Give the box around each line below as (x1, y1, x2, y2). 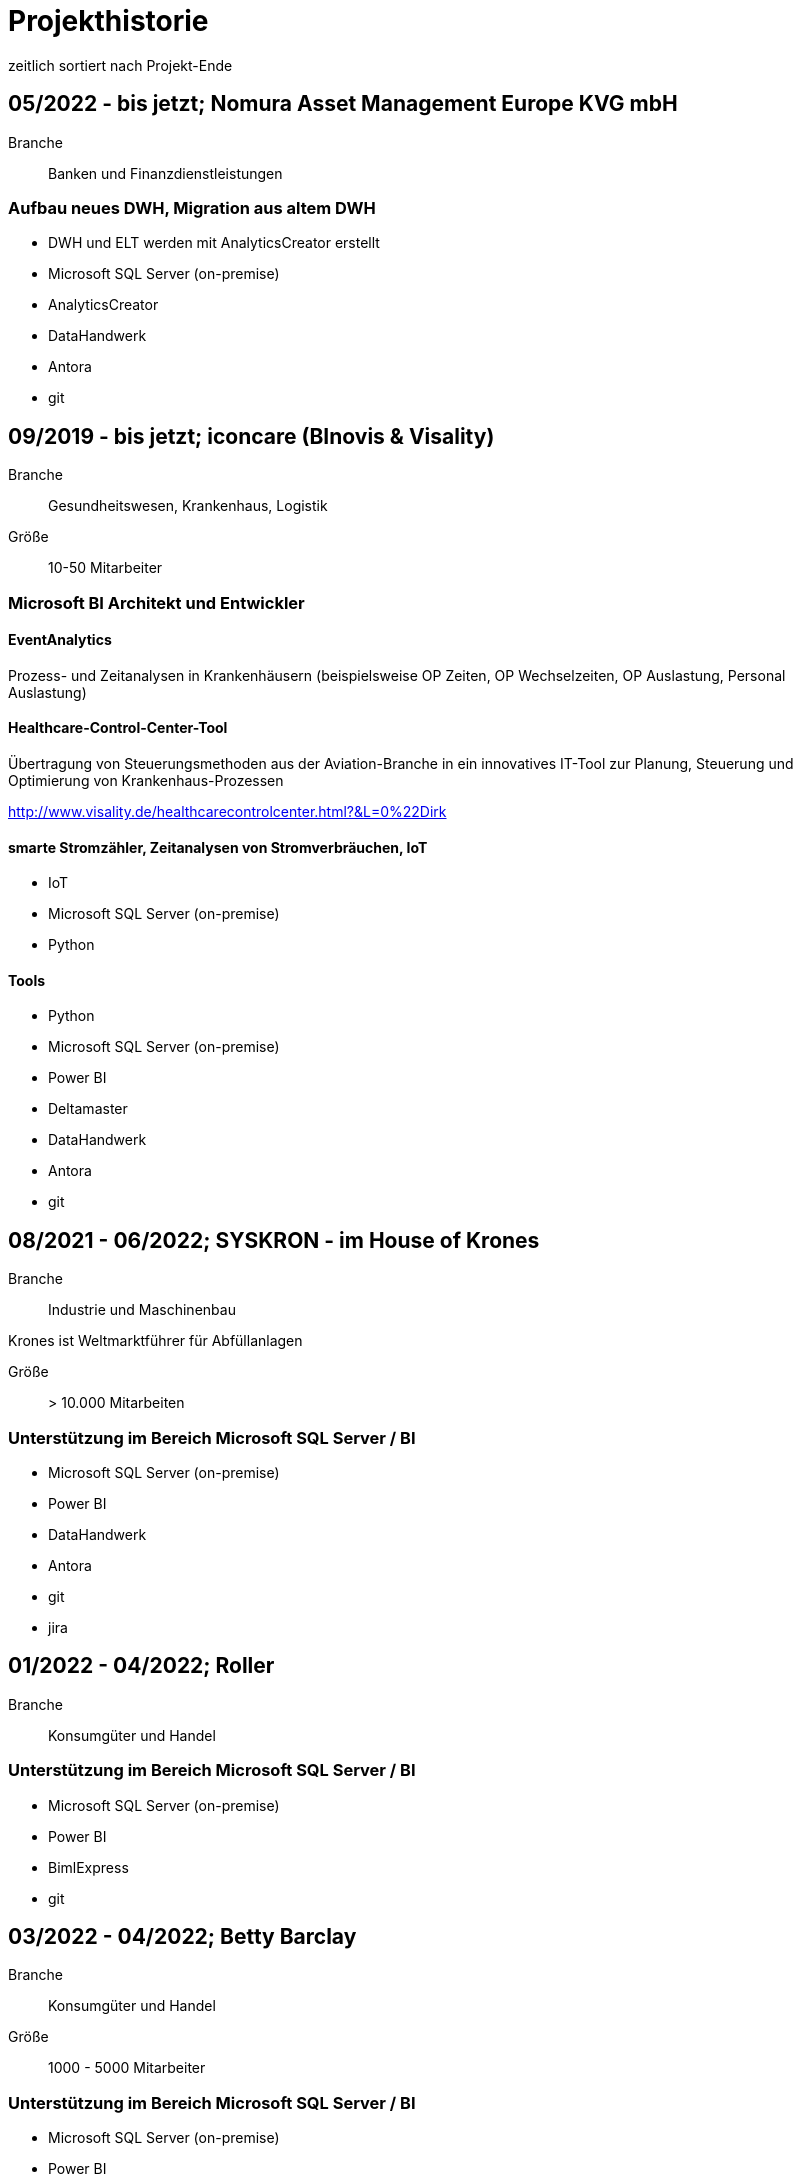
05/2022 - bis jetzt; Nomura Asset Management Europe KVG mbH (8, 91, 678, 117)
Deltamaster (48, 1100, 128, 1118)
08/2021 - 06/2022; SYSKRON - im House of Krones (8, 1227, 540, 1253)
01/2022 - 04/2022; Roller (8, 1653, 275, 1679)
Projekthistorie (8, 4, 209, 38)
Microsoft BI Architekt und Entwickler (8, 592, 305, 613)
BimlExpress (48, 1858, 129, 1876)
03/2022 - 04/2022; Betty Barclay (8, 1924, 357, 1950)
